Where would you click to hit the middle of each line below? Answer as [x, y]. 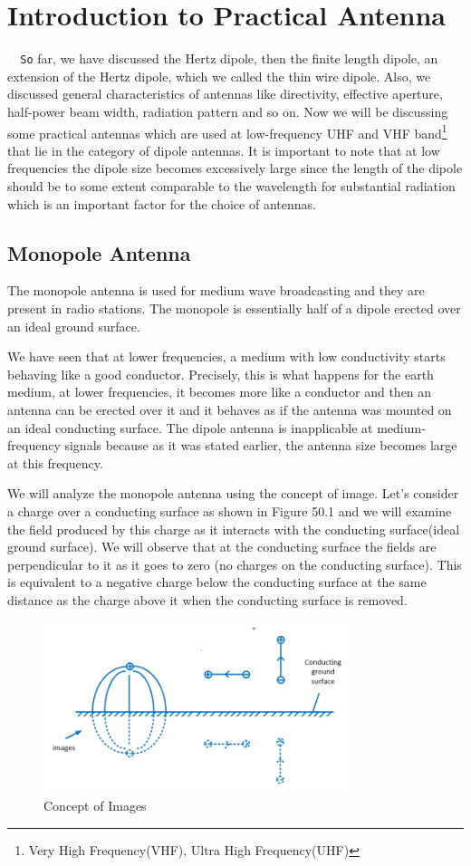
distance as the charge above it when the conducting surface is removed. [207, 599]
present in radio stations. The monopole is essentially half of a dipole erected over [234, 308]
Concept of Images [95, 806]
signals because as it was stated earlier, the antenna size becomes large [261, 445]
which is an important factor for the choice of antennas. [162, 203]
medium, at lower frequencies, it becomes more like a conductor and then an [220, 392]
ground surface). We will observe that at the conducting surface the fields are [222, 547]
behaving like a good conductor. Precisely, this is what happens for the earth [221, 374]
